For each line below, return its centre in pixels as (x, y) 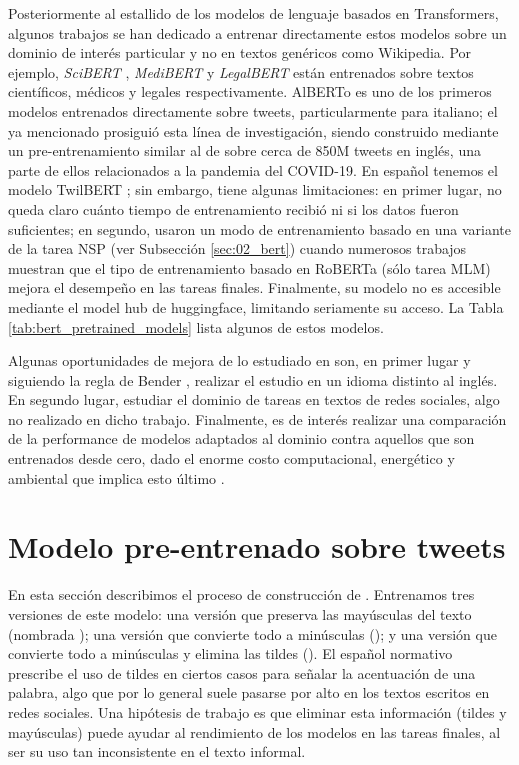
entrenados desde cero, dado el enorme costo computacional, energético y (231, 458)
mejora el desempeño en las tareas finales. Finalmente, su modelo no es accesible (254, 287)
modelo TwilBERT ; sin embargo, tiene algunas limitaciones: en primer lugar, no (255, 189)
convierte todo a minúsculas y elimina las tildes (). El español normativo (230, 653)
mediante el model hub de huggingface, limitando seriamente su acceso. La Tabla (256, 306)
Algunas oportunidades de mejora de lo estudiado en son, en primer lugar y (239, 360)
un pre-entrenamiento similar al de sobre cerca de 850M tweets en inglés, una (244, 150)
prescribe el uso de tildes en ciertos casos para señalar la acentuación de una (242, 672)
